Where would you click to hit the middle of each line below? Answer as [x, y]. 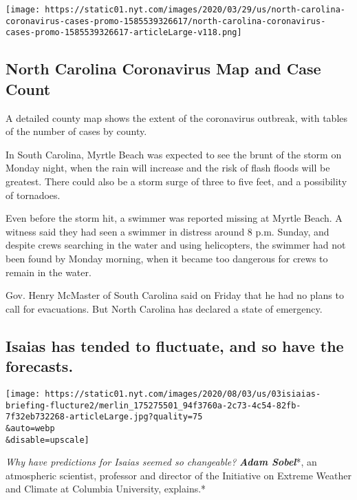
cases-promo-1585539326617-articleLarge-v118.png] [124, 33]
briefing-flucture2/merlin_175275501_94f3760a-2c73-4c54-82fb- [153, 405]
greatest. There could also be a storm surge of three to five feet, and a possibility [176, 181]
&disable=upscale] [47, 440]
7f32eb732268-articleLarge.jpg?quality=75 [104, 417]
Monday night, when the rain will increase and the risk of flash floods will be [168, 168]
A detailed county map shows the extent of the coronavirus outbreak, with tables [177, 117]
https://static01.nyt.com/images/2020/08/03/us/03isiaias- [183, 394]
